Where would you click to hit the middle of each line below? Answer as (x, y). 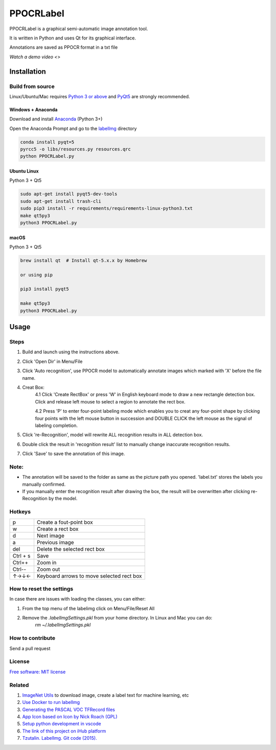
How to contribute (32, 638)
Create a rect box (57, 529)
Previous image (55, 542)
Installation (28, 71)
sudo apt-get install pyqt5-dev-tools (69, 194)
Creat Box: (33, 387)
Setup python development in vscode (62, 724)
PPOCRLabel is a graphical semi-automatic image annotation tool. (79, 29)
